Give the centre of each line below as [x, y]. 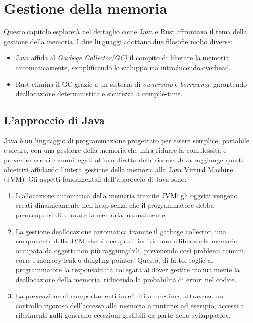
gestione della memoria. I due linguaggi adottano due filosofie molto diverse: [118, 41]
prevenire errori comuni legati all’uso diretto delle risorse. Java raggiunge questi [124, 160]
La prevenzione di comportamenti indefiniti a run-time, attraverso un [119, 296]
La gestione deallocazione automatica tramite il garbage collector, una [121, 231]
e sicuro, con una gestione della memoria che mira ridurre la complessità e [115, 150]
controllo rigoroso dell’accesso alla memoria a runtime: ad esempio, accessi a [130, 305]
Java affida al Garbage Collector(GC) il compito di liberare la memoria [122, 58]
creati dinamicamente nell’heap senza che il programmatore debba [115, 205]
